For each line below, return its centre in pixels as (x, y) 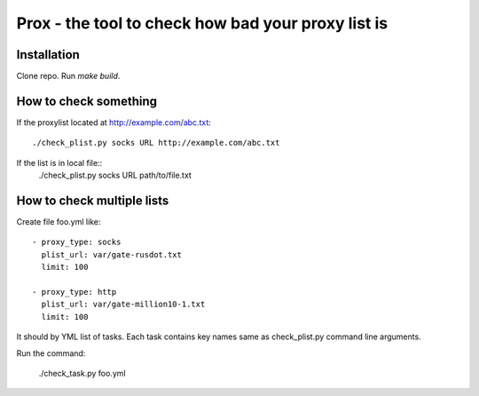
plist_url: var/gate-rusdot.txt (111, 254)
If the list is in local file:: (59, 162)
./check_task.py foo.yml (82, 373)
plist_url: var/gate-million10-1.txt (123, 305)
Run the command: (51, 353)
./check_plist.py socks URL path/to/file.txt (115, 175)
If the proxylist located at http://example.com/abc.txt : (114, 122)
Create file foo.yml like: (59, 222)
